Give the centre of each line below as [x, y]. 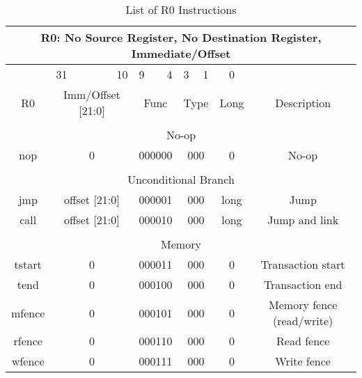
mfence [28, 313]
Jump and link [303, 220]
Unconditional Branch [181, 179]
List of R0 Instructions [181, 9]
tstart [28, 264]
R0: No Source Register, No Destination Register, [181, 37]
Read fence [303, 341]
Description [303, 102]
